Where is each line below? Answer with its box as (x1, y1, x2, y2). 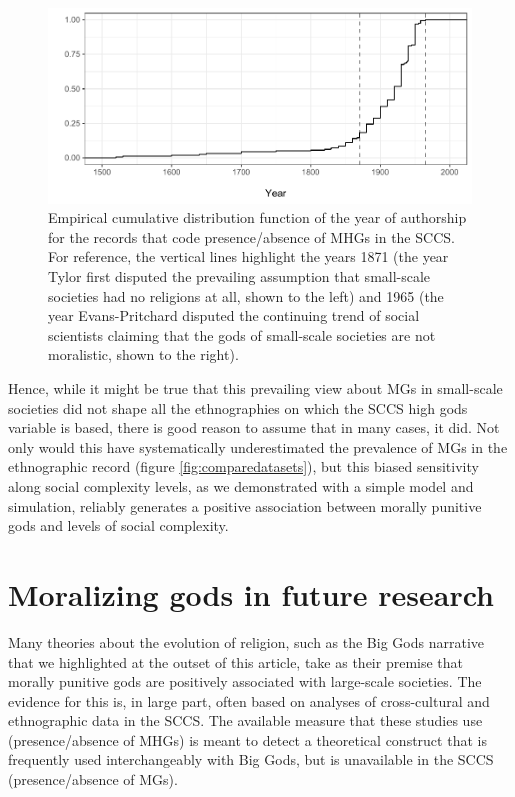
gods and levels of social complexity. (8, 515, 229, 536)
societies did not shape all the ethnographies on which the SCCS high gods (8, 397, 468, 418)
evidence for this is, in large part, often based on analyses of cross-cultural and (8, 690, 490, 711)
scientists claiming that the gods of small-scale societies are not (48, 324, 436, 345)
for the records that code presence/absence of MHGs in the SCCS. (48, 226, 455, 247)
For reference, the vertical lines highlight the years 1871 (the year (48, 246, 449, 267)
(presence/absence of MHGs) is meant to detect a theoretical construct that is (8, 729, 487, 750)
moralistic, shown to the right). (48, 344, 239, 365)
